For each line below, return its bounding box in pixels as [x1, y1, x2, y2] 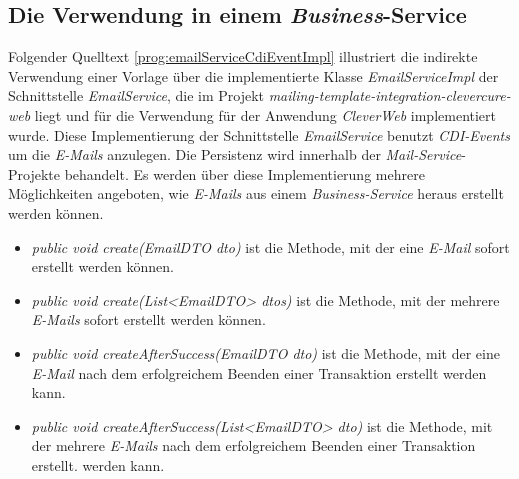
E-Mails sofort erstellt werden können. [31, 309, 266, 330]
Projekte [8, 163, 60, 184]
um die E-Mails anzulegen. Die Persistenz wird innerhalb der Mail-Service [8, 144, 462, 165]
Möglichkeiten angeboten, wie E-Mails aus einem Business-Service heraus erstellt [8, 183, 504, 204]
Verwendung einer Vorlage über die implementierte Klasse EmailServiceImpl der [8, 65, 499, 86]
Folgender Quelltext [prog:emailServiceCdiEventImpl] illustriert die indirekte [8, 46, 478, 67]
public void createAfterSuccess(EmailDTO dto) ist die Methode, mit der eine [31, 342, 500, 363]
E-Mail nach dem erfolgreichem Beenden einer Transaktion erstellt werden [31, 362, 487, 383]
